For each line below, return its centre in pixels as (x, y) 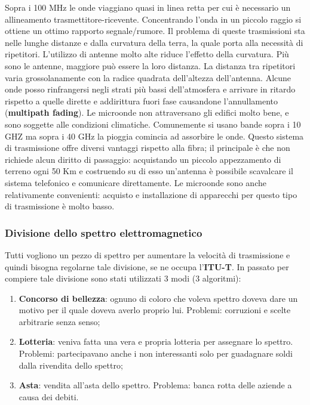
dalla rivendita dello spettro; (71, 365)
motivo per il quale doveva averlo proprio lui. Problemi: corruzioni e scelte (155, 310)
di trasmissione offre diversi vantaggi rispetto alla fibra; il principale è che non (148, 148)
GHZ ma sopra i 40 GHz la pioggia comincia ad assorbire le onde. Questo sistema (154, 136)
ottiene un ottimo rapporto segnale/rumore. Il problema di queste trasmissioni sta (155, 31)
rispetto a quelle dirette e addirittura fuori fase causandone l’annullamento (142, 101)
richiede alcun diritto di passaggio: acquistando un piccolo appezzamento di (143, 159)
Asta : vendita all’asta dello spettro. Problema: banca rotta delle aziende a (155, 385)
